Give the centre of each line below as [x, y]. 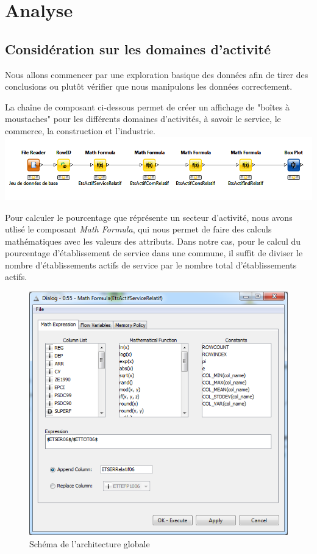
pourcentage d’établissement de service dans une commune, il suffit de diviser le [154, 253]
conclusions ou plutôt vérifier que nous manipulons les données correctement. [149, 86]
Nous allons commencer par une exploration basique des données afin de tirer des [157, 74]
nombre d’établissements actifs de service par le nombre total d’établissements [151, 264]
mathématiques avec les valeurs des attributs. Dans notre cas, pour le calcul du [153, 241]
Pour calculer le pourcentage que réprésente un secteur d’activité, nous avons [149, 217]
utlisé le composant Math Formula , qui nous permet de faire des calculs [138, 229]
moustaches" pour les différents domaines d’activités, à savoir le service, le [143, 119]
